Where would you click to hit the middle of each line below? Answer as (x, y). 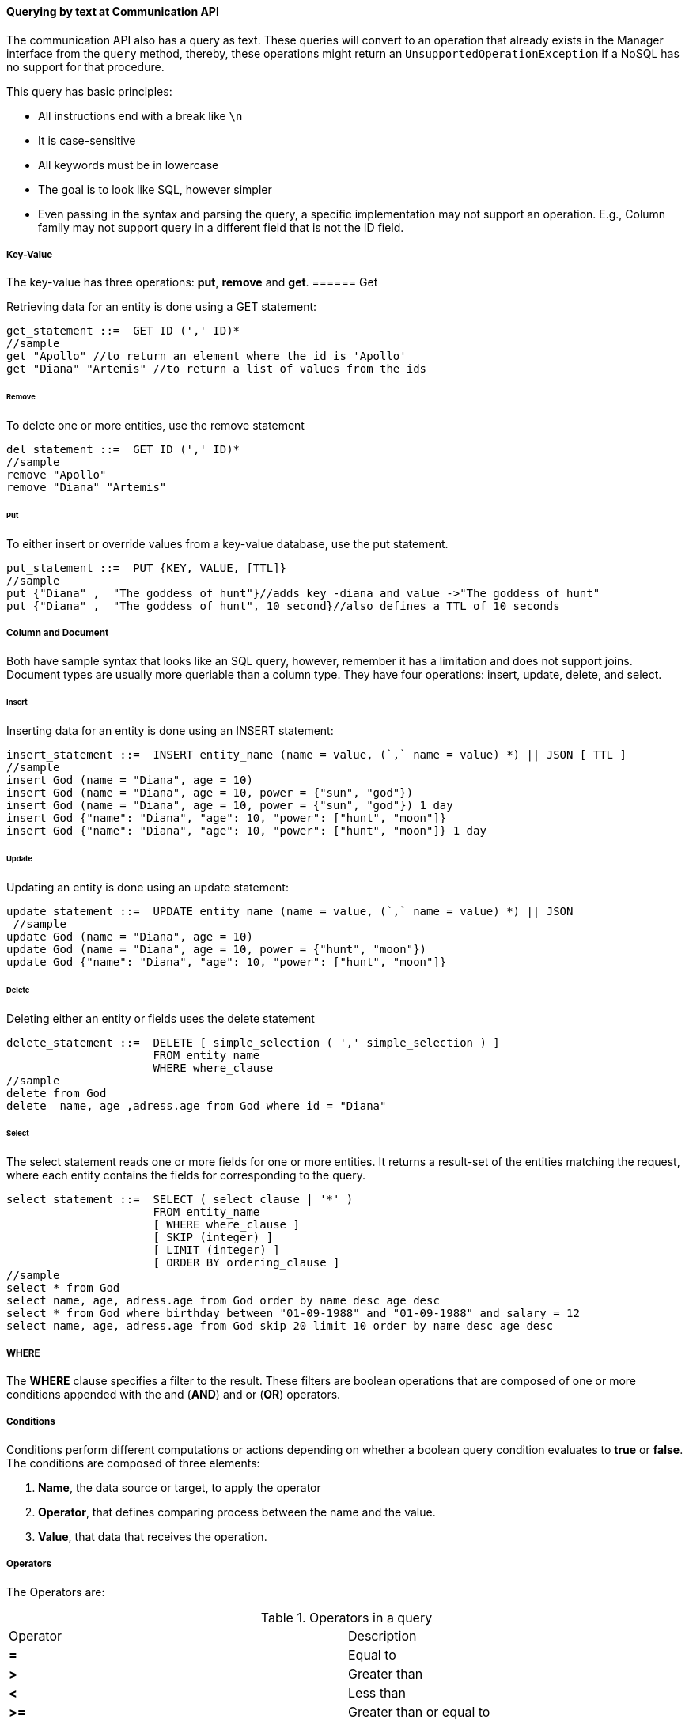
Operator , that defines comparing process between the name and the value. (237, 1512)
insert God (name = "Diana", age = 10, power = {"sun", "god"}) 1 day (230, 806)
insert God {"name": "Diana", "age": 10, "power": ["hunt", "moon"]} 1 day (246, 831)
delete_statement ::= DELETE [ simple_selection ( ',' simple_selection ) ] (253, 1042)
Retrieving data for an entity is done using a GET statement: (162, 307)
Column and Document (58, 633)
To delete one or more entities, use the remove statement (155, 426)
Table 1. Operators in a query (346, 1617)
